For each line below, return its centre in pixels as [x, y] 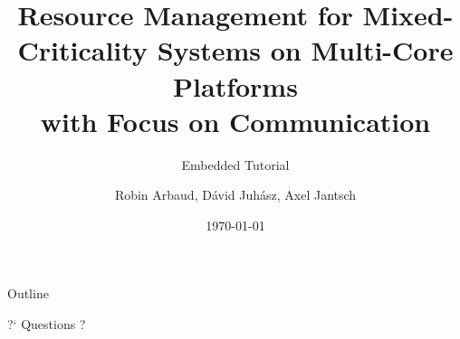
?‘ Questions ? [47, 324]
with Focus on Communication [235, 121]
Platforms [235, 85]
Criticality [82, 50]
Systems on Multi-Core [305, 50]
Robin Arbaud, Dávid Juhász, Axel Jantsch [235, 195]
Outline [28, 293]
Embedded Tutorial [235, 164]
